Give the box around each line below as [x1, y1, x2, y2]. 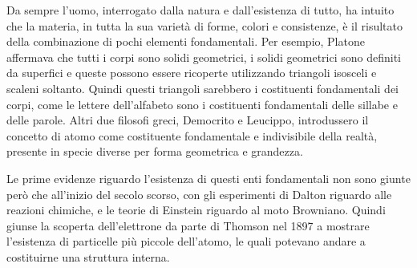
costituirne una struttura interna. [6, 248, 170, 265]
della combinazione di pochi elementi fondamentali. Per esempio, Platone [6, 33, 365, 50]
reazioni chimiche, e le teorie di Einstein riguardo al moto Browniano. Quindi [6, 201, 386, 218]
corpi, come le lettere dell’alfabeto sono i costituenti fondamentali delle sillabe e [6, 95, 398, 112]
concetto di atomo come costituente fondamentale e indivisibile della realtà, [6, 127, 378, 144]
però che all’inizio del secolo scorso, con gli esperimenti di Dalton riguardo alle [6, 185, 392, 202]
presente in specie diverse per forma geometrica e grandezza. [6, 143, 303, 160]
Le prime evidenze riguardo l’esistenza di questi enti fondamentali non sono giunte [6, 169, 411, 186]
